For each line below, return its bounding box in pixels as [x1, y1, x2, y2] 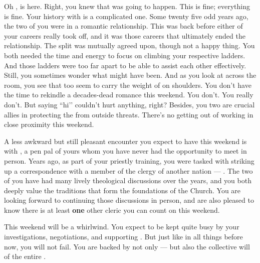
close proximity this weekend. [4, 119, 94, 129]
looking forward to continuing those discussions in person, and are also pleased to [4, 195, 254, 205]
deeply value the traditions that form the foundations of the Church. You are [4, 185, 241, 195]
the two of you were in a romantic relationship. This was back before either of [4, 21, 243, 31]
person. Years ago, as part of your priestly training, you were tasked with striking [4, 155, 254, 166]
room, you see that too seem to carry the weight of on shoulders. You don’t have [4, 79, 251, 90]
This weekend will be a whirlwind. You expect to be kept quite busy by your [4, 221, 239, 232]
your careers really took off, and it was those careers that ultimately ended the [4, 30, 245, 41]
